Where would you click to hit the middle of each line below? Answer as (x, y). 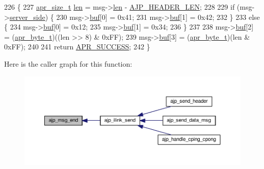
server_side (27, 17)
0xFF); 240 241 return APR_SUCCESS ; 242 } (77, 47)
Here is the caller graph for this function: (68, 63)
